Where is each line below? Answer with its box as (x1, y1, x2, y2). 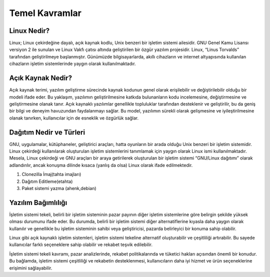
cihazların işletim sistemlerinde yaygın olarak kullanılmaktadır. (9, 60, 136, 67)
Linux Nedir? (9, 26, 50, 35)
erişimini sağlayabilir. (9, 265, 52, 271)
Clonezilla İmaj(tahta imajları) (21, 171, 81, 177)
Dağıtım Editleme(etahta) (21, 178, 73, 184)
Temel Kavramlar (9, 7, 82, 18)
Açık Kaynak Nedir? (9, 74, 72, 82)
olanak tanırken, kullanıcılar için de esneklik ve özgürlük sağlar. (9, 115, 139, 121)
